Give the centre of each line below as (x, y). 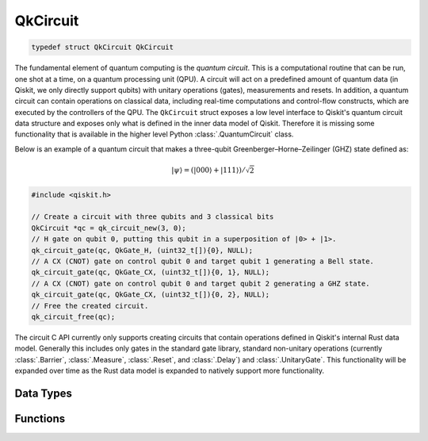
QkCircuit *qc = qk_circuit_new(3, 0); (109, 228)
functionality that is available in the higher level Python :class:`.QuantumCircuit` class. (154, 134)
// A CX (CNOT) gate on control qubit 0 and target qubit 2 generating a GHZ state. (201, 283)
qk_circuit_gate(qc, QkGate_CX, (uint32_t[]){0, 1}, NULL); (151, 272)
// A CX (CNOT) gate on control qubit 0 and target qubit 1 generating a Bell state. (203, 261)
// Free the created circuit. (90, 306)
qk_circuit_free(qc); (73, 316)
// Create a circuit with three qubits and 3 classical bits (153, 217)
